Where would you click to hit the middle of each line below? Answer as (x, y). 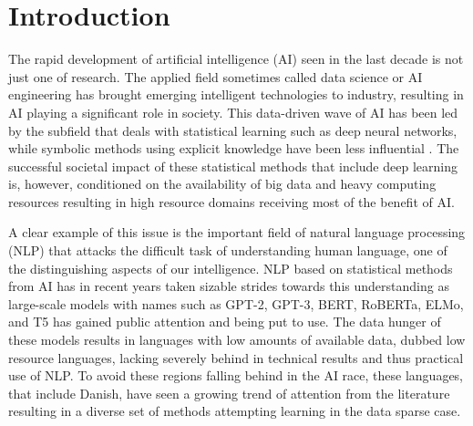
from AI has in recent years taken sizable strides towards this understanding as (229, 286)
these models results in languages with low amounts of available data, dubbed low (237, 340)
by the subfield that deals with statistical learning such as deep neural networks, (233, 130)
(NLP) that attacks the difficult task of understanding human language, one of (228, 250)
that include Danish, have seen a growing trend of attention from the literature (229, 393)
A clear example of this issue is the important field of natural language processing (237, 232)
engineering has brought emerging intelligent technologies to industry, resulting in (236, 94)
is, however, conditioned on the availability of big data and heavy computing (222, 184)
